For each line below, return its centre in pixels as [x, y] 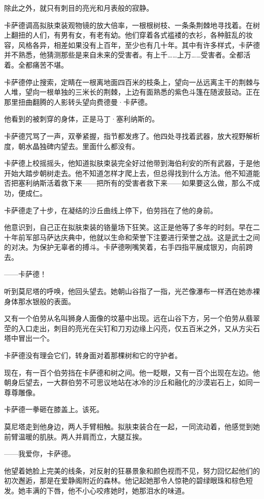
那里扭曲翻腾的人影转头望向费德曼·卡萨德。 [78, 101]
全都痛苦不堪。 [43, 64]
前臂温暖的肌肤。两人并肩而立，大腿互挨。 [75, 436]
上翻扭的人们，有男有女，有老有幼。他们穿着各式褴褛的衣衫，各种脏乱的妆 [128, 35]
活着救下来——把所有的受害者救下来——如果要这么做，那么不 [150, 183]
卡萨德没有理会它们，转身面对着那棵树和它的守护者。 [93, 355]
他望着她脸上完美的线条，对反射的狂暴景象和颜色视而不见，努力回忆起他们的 [132, 470]
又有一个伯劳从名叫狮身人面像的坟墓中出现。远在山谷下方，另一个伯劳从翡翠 [132, 318]
